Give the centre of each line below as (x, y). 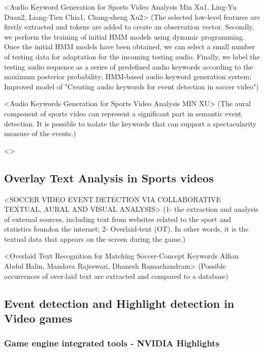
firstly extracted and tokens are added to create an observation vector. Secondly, (129, 27)
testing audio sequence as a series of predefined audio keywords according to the (129, 66)
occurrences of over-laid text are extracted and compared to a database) (116, 276)
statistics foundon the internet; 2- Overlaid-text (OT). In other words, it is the (126, 229)
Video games (38, 318)
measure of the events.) (40, 133)
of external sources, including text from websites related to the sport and (118, 219)
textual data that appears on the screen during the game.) (95, 238)
